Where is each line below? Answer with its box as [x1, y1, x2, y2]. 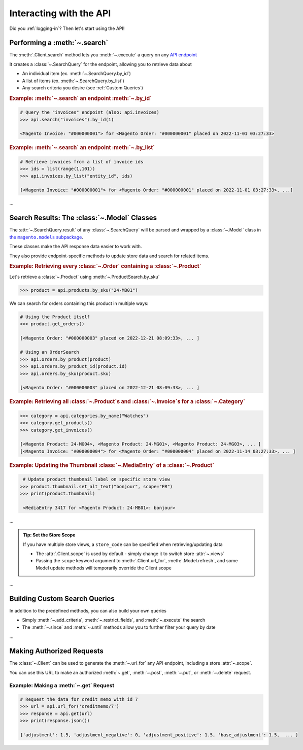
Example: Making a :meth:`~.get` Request [9, 682, 115, 689]
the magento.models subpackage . [9, 234, 84, 240]
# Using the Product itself [20, 314, 90, 320]
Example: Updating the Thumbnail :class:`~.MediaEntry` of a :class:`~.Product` [9, 462, 215, 469]
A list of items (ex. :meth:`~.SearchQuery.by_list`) [22, 78, 124, 84]
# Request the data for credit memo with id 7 [20, 697, 138, 702]
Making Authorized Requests [9, 647, 104, 656]
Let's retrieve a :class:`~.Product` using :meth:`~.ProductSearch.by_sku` [9, 274, 160, 280]
